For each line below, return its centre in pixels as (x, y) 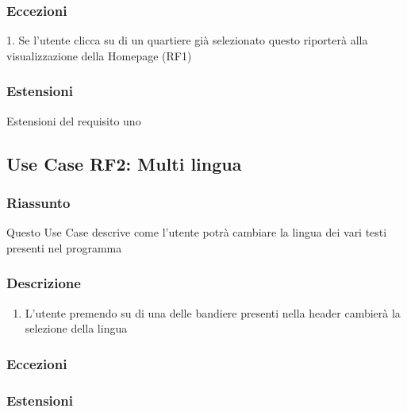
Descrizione (44, 283)
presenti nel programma (64, 247)
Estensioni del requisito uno (74, 120)
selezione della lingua (76, 328)
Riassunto (38, 202)
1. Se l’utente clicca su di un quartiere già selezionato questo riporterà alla (187, 40)
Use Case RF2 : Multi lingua (124, 163)
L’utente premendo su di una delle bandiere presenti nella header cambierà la (213, 312)
